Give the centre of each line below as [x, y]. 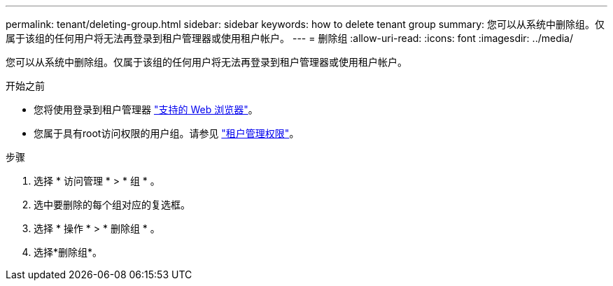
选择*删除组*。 [68, 252]
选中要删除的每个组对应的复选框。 [112, 205]
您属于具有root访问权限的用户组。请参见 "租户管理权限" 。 [167, 133]
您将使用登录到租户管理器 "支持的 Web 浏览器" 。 [146, 109]
